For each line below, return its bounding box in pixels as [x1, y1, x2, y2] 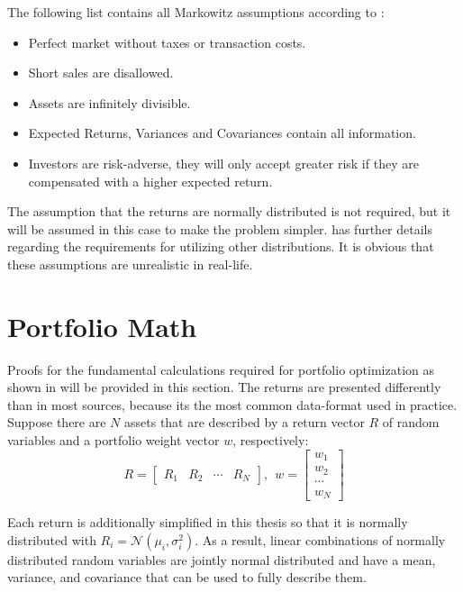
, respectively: [232, 431, 309, 450]
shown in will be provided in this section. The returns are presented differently [7, 378, 441, 396]
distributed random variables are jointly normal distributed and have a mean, [7, 550, 436, 569]
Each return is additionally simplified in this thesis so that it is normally [7, 513, 408, 532]
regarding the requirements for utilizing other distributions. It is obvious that [7, 237, 434, 256]
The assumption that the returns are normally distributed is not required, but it [7, 202, 451, 221]
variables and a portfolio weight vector [7, 431, 220, 450]
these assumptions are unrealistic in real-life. [7, 254, 253, 273]
